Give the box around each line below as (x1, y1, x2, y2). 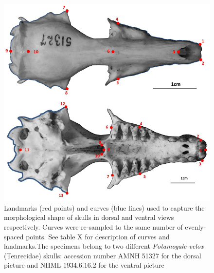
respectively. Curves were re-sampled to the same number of (4, 222, 183, 232)
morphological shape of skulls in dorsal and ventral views (4, 212, 174, 222)
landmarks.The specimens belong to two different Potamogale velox (4, 241, 204, 251)
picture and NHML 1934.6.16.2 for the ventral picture (4, 260, 164, 270)
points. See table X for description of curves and (26, 231, 170, 241)
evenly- (185, 222, 206, 232)
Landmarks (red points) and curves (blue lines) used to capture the (4, 202, 205, 213)
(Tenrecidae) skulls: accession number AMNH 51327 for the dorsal (4, 250, 201, 260)
